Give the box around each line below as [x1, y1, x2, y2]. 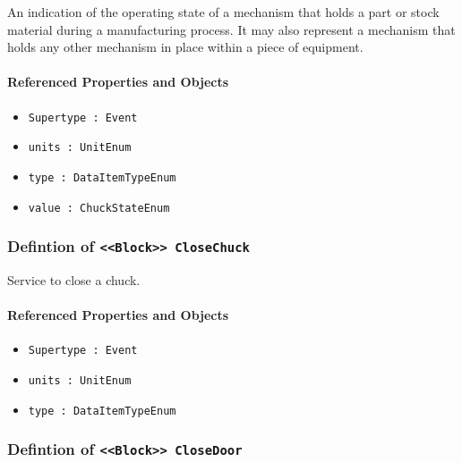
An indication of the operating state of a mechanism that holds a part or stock [7, 3, 440, 21]
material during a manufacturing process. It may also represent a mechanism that [7, 20, 456, 38]
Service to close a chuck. [7, 270, 141, 289]
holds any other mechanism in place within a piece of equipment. [7, 38, 364, 56]
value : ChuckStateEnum [28, 201, 170, 214]
